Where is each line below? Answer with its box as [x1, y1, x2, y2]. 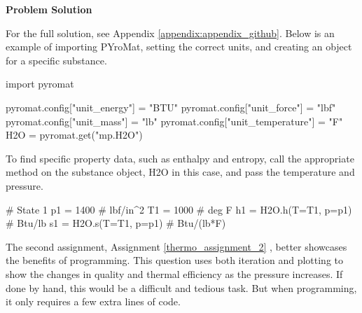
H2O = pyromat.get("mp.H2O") [6, 127, 143, 142]
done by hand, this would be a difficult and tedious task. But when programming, [6, 280, 357, 295]
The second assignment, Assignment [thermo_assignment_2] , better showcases [6, 239, 347, 253]
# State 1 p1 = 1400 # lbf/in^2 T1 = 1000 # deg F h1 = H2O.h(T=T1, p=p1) [6, 202, 352, 216]
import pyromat [6, 76, 74, 91]
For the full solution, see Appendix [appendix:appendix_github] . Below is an [6, 25, 335, 40]
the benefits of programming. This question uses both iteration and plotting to [6, 253, 343, 267]
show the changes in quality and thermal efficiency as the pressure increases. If [6, 266, 343, 281]
